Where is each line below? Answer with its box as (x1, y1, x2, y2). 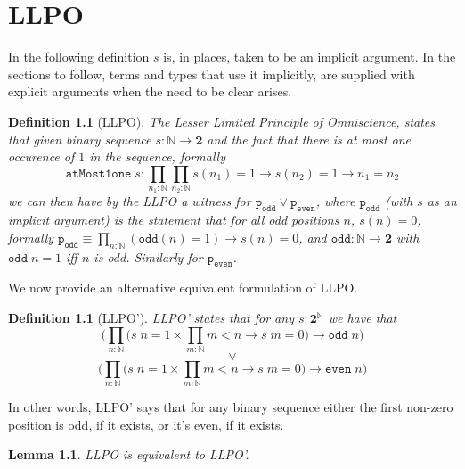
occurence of (8, 147, 75, 166)
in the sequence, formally (89, 147, 225, 166)
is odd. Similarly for (94, 247, 203, 266)
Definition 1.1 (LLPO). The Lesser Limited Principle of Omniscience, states (8, 111, 435, 130)
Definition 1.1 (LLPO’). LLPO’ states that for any (8, 309, 294, 326)
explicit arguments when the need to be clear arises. (8, 82, 292, 101)
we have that (328, 309, 397, 326)
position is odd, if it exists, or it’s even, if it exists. (8, 415, 284, 433)
